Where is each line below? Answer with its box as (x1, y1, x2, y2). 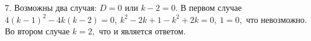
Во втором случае (5, 25, 70, 37)
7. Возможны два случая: (5, 1, 97, 13)
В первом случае (181, 1, 242, 13)
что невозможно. (246, 13, 307, 25)
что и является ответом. (98, 25, 186, 37)
